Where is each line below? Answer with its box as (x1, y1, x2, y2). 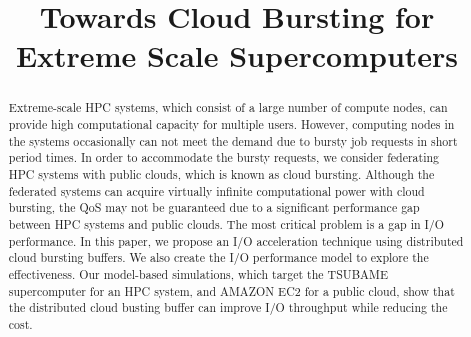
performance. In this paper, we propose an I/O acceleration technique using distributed (8, 232, 464, 249)
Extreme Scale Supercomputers (15, 35, 459, 76)
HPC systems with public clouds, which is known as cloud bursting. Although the (8, 165, 435, 182)
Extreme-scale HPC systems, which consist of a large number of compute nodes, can (8, 99, 448, 116)
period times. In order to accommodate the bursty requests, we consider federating (8, 149, 440, 166)
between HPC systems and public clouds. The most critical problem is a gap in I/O (8, 215, 445, 232)
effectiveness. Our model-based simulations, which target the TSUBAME (8, 265, 389, 282)
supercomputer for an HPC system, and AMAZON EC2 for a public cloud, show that (8, 282, 455, 299)
